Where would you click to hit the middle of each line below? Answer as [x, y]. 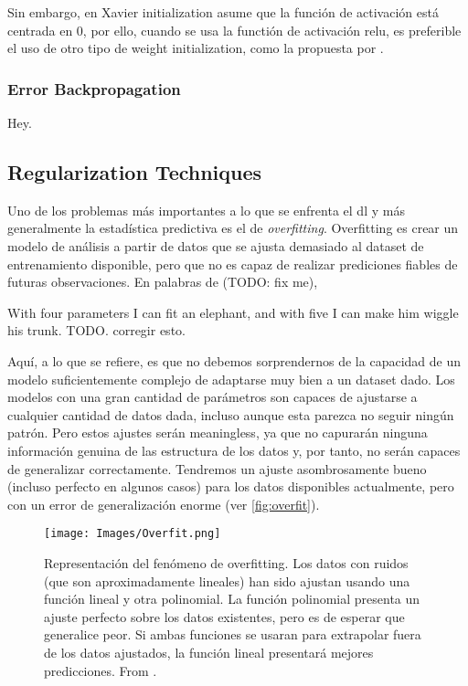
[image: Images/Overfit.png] [133, 534]
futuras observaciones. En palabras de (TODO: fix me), [163, 282]
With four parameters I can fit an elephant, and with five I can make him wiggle [233, 312]
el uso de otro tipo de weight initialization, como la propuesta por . [196, 48]
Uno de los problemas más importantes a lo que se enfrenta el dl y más [206, 210]
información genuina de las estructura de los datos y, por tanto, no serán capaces [234, 450]
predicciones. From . [101, 670]
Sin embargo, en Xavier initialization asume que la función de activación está [223, 12]
